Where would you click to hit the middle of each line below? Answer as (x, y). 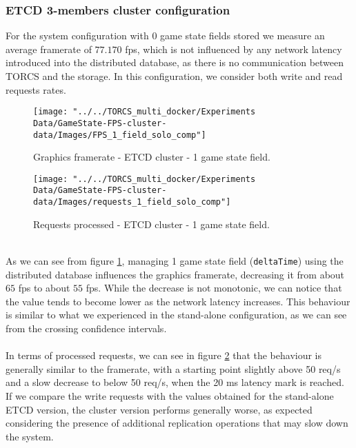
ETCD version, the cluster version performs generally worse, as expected (159, 409)
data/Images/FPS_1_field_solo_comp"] (120, 135)
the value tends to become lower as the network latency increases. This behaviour (178, 301)
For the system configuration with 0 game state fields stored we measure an (165, 35)
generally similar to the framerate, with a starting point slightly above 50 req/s (173, 368)
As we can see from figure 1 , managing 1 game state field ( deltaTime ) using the (175, 260)
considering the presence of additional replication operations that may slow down (177, 423)
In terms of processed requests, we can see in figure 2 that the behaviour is (164, 355)
